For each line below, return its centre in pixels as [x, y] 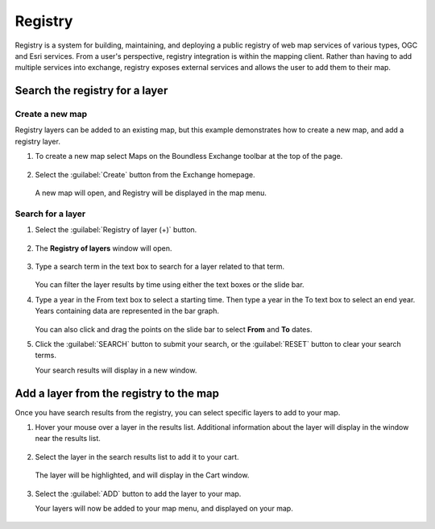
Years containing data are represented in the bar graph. [127, 311]
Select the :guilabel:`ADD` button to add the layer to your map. [138, 494]
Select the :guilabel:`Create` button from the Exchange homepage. [145, 174]
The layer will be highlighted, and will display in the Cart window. [142, 475]
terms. [46, 356]
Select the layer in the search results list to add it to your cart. [137, 456]
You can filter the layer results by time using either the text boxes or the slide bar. [170, 285]
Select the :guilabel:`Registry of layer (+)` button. [116, 230]
